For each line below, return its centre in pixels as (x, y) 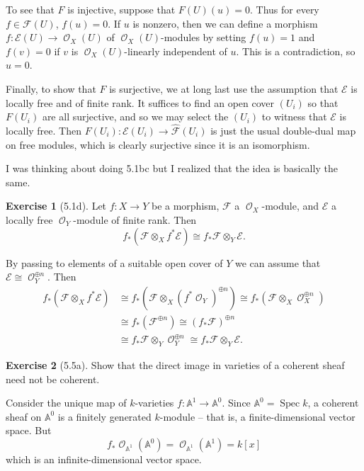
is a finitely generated (104, 416)
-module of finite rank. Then (135, 219)
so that (323, 102)
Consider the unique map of (66, 403)
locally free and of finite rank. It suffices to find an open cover (140, 102)
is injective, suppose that (121, 9)
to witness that (294, 117)
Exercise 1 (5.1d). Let (56, 206)
